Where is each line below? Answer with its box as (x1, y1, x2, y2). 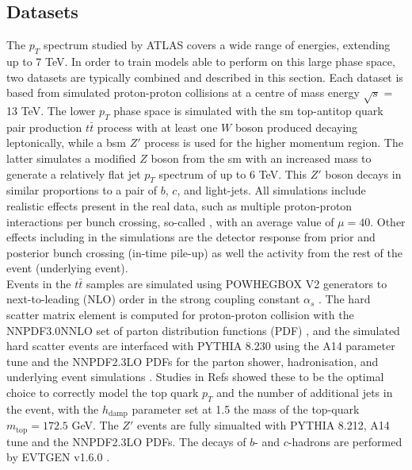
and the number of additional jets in (216, 384, 393, 401)
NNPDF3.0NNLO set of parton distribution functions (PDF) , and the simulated (6, 322, 400, 338)
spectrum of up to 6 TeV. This (158, 165, 307, 182)
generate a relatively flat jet (6, 165, 141, 182)
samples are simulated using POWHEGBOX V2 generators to (86, 275, 387, 291)
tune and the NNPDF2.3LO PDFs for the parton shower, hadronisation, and (6, 352, 379, 369)
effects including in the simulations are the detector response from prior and (6, 229, 376, 245)
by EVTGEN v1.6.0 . (6, 449, 110, 465)
